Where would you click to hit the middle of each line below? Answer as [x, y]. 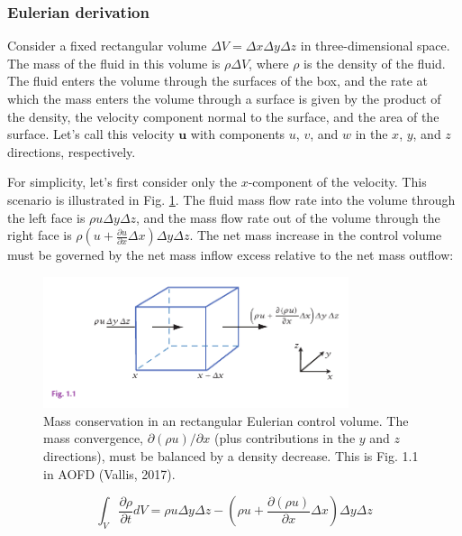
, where [269, 63]
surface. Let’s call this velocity [91, 134]
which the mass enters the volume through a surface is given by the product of [224, 98]
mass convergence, [93, 438]
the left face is [46, 217]
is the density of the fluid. [375, 63]
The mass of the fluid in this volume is [114, 63]
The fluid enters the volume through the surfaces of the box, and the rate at [218, 81]
